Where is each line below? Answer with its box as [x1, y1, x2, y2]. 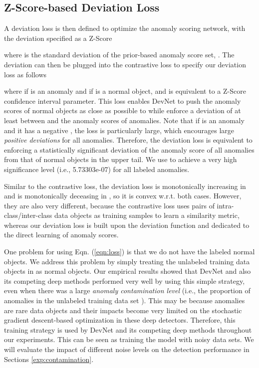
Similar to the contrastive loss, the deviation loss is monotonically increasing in [4, 181, 246, 191]
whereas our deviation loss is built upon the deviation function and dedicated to [4, 219, 250, 230]
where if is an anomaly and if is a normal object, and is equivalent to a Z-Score [4, 86, 246, 96]
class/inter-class [4, 210, 52, 220]
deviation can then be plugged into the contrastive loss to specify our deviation [4, 59, 246, 69]
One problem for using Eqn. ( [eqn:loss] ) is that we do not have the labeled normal [4, 246, 255, 257]
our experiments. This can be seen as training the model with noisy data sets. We [4, 334, 254, 345]
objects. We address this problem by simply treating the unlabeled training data [4, 256, 250, 266]
